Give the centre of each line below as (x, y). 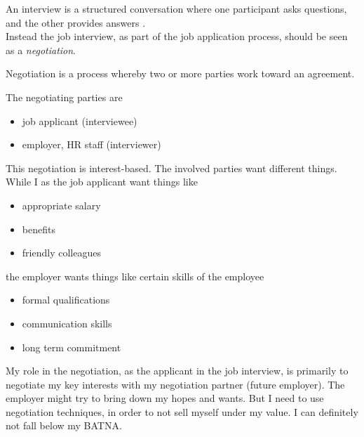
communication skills (67, 323)
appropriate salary (61, 205)
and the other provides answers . (76, 22)
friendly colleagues (61, 253)
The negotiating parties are (64, 97)
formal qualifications (66, 300)
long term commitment (72, 347)
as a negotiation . (41, 50)
